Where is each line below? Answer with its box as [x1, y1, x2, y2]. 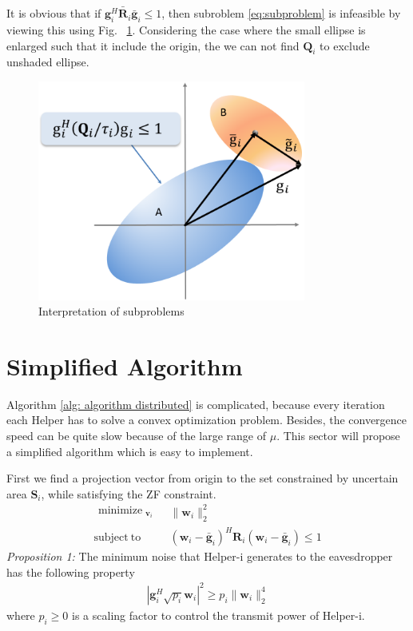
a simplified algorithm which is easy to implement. [6, 442, 253, 459]
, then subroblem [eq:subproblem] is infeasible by [161, 5, 401, 22]
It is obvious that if [6, 5, 101, 22]
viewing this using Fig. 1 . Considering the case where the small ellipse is [6, 22, 366, 38]
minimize [97, 505, 143, 517]
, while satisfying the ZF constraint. [41, 485, 216, 502]
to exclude [320, 37, 370, 54]
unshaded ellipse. [6, 54, 89, 70]
